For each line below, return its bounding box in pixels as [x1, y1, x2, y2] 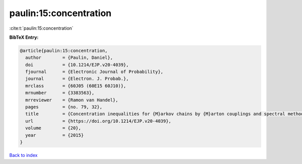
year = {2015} [25, 132, 84, 138]
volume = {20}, [25, 125, 82, 131]
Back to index [9, 152, 38, 158]
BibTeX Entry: [9, 34, 39, 40]
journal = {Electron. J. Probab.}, [25, 76, 129, 81]
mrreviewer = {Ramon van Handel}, [25, 97, 118, 103]
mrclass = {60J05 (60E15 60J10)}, [25, 83, 126, 89]
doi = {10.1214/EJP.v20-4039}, [25, 62, 129, 67]
